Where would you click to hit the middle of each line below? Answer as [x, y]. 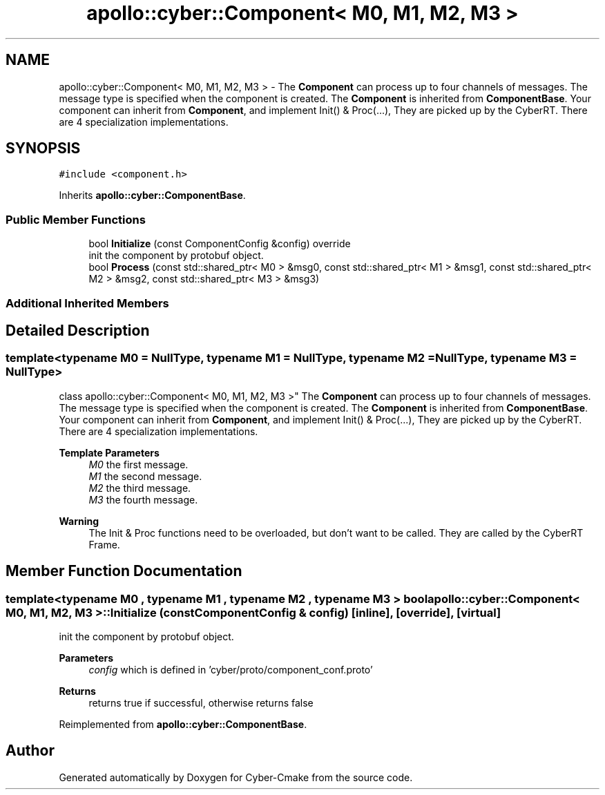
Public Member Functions [76, 219]
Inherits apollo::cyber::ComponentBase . [152, 195]
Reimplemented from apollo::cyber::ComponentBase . [183, 724]
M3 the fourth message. [143, 499]
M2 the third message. [140, 488]
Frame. [104, 544]
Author [30, 751]
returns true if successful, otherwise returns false [201, 703]
